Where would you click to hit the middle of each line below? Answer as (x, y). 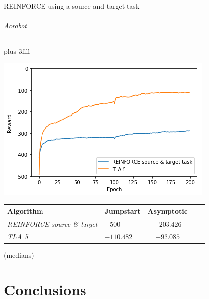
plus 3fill (17, 51)
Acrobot (16, 25)
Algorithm (25, 211)
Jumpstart (123, 211)
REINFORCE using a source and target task (72, 6)
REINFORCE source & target (53, 224)
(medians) (19, 255)
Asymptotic (167, 211)
